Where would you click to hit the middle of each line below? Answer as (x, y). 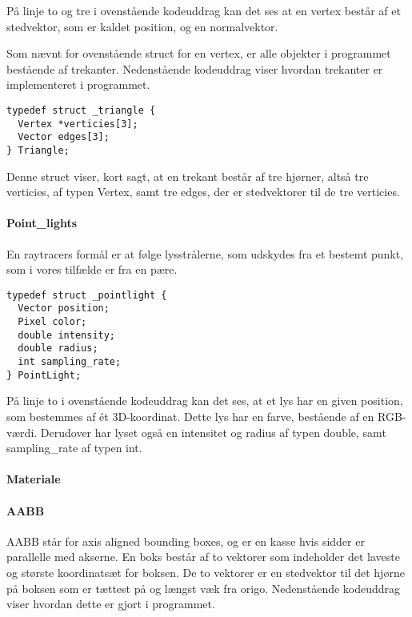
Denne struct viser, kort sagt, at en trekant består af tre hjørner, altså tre (188, 176)
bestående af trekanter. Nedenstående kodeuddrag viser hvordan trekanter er (195, 68)
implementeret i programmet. (78, 84)
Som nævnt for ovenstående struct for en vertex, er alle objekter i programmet (199, 53)
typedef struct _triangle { (81, 110)
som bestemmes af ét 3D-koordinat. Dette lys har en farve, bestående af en (190, 416)
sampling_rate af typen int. (74, 448)
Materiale (34, 479)
